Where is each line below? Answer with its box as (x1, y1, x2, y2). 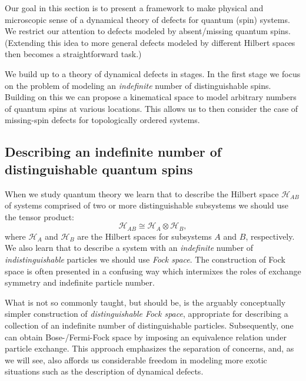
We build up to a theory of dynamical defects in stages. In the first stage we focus (5, 67, 301, 79)
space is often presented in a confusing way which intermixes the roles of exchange (5, 264, 301, 277)
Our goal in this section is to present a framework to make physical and (5, 2, 264, 14)
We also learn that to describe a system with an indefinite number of (5, 241, 254, 254)
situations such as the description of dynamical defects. (5, 365, 204, 377)
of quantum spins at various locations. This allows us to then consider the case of (5, 102, 298, 114)
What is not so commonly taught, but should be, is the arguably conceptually (5, 296, 286, 308)
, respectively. (245, 230, 295, 242)
